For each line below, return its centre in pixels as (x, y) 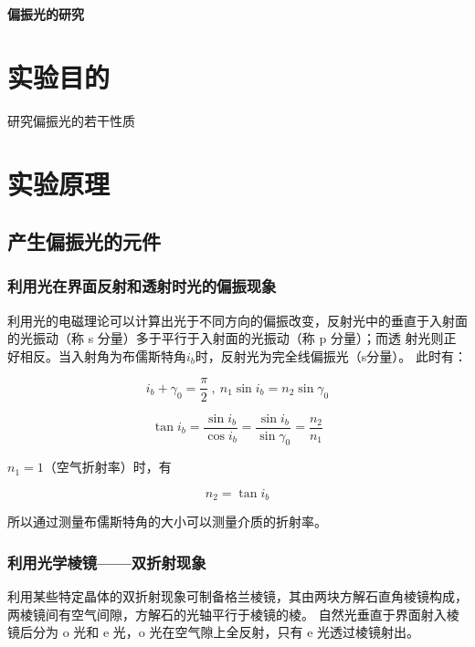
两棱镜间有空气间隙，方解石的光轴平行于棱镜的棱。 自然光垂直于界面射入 (227, 614)
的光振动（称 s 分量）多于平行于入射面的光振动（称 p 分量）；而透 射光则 (226, 338)
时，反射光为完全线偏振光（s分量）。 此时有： (331, 355)
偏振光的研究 (46, 14)
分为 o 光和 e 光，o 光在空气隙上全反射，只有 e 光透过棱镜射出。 (226, 632)
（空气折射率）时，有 (107, 467)
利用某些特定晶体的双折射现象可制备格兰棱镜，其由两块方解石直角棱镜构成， (237, 596)
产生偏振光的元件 (84, 241)
